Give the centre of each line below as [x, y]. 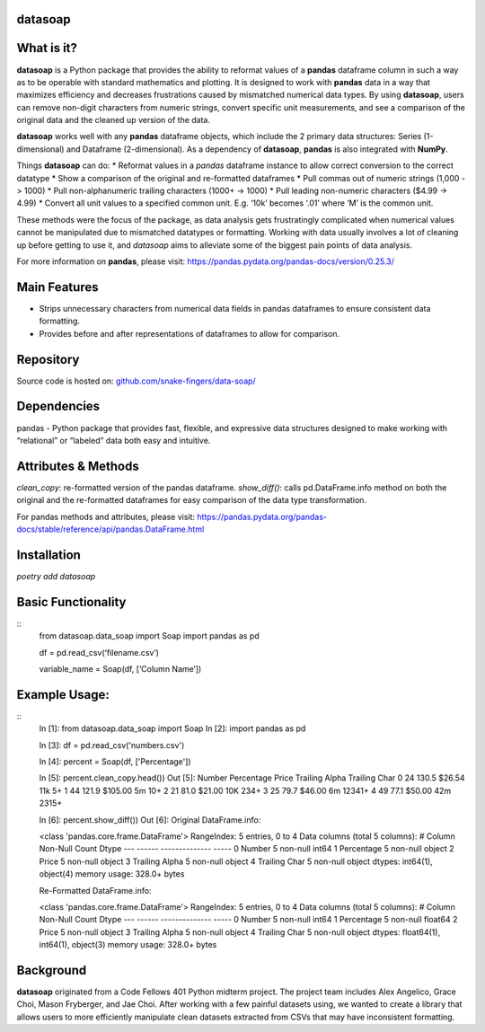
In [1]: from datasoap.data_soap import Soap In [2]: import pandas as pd [172, 728]
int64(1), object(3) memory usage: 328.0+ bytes [128, 945]
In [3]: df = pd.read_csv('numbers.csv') [112, 745]
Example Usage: [63, 695]
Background [52, 970]
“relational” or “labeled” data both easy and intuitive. [114, 440]
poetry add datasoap [56, 576]
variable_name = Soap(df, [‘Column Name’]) [120, 668]
